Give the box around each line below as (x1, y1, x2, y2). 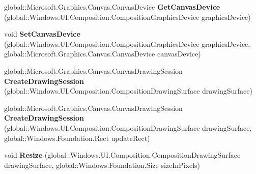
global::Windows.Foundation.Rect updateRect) (4, 132, 150, 143)
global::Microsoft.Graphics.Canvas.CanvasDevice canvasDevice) (4, 48, 201, 59)
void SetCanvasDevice (4, 28, 80, 39)
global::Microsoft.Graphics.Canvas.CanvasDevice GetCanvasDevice (4, 2, 220, 12)
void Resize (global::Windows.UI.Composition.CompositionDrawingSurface (4, 150, 241, 160)
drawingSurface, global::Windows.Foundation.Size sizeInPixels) (4, 159, 200, 170)
